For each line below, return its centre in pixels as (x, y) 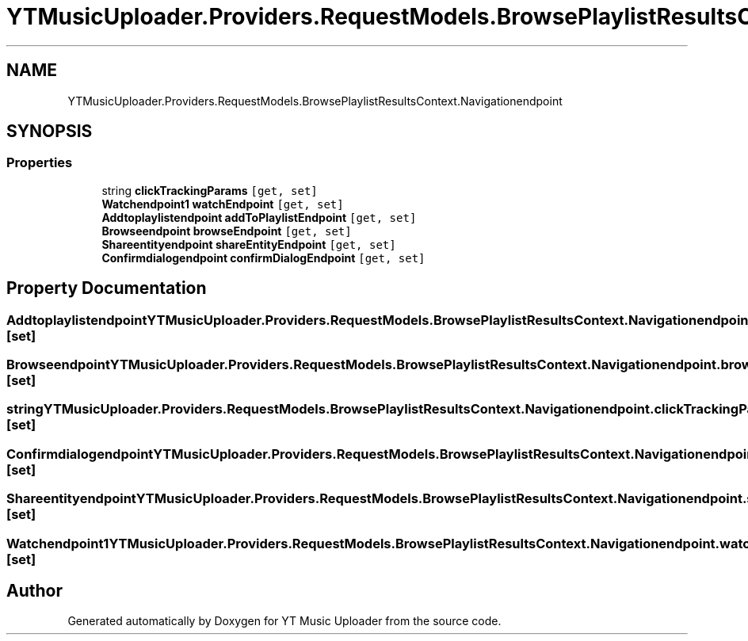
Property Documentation (107, 288)
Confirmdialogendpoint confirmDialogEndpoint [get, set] (263, 258)
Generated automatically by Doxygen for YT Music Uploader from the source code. (284, 621)
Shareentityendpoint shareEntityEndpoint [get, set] (249, 244)
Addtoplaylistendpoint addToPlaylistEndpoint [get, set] (259, 217)
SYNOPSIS (50, 132)
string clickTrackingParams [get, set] (210, 190)
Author (34, 590)
